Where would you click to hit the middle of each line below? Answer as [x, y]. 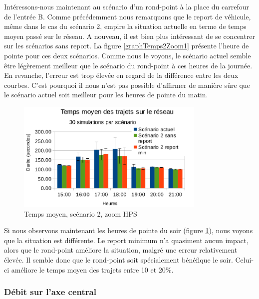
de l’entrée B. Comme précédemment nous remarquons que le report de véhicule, [128, 16]
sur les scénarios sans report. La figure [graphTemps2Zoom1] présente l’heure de [127, 46]
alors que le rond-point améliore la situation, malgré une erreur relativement [121, 250]
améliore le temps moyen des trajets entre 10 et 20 [88, 269]
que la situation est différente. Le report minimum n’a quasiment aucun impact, [126, 240]
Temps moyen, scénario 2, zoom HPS [81, 213]
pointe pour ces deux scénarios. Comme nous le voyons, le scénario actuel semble [128, 55]
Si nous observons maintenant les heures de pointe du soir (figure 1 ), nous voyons [129, 230]
